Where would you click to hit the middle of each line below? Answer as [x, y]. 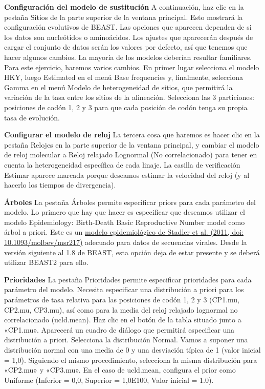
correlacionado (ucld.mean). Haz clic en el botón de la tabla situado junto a [123, 320]
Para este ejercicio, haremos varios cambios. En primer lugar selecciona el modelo [132, 67]
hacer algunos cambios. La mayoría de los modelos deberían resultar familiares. [128, 57]
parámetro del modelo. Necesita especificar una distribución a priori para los [124, 289]
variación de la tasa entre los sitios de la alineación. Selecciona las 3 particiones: [129, 97]
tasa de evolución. [32, 117]
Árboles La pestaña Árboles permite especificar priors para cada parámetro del [130, 202]
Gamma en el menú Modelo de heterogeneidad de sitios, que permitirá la [118, 87]
